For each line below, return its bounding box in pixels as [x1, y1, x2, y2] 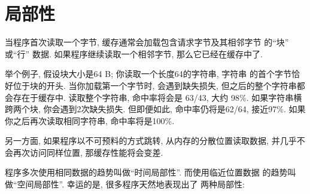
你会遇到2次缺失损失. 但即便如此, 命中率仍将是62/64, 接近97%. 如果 [43, 103, 306, 115]
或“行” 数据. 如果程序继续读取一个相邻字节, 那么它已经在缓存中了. [5, 47, 263, 60]
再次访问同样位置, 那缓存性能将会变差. [13, 146, 163, 158]
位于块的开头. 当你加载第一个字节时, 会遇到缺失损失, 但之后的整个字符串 [13, 79, 297, 91]
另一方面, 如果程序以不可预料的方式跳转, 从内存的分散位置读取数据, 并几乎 [5, 134, 297, 147]
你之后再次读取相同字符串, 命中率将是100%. [5, 114, 175, 127]
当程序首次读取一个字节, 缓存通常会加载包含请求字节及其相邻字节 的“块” [5, 36, 289, 48]
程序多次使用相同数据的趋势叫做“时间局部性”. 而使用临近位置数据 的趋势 [5, 166, 288, 178]
